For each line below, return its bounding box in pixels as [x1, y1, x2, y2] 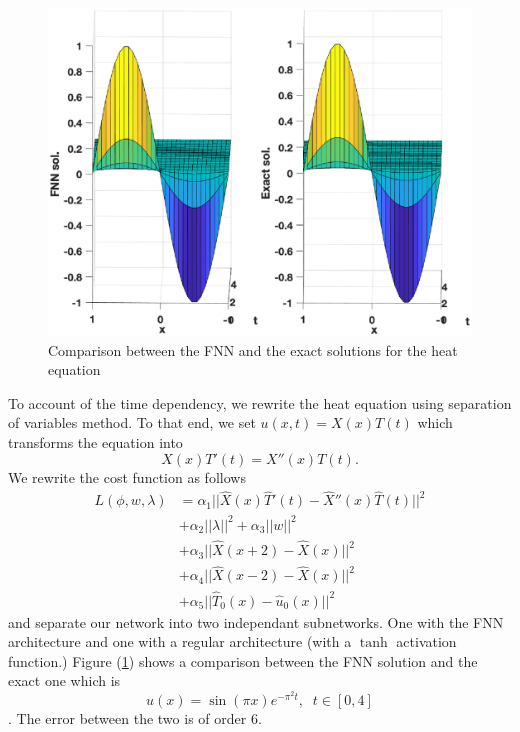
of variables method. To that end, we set [8, 412, 256, 433]
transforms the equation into [8, 431, 183, 452]
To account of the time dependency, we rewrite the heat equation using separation [8, 392, 512, 413]
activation [396, 631, 457, 652]
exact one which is [8, 670, 121, 691]
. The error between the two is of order [8, 707, 247, 728]
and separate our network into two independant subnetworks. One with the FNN [8, 611, 504, 632]
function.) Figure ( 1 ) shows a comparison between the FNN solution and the [8, 650, 478, 671]
